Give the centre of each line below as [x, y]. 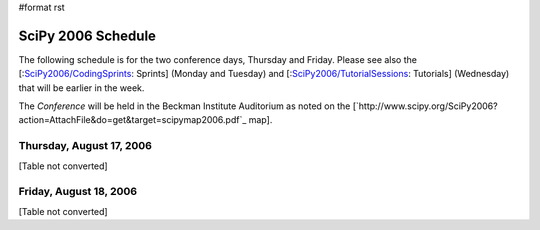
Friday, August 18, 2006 [78, 192]
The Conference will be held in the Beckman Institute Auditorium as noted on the [184, 106]
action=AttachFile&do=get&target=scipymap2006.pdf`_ [132, 120]
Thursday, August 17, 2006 [85, 146]
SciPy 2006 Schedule [87, 35]
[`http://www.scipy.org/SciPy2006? [425, 106]
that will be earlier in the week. [81, 87]
